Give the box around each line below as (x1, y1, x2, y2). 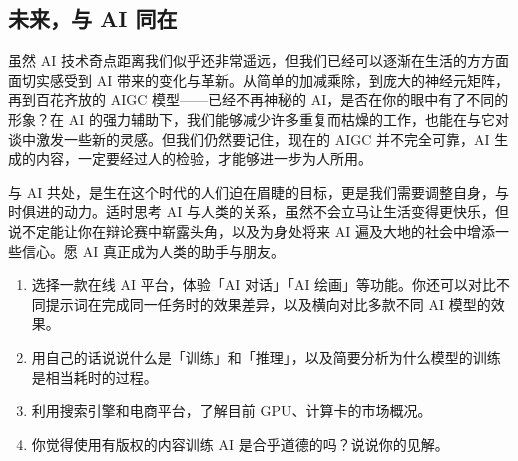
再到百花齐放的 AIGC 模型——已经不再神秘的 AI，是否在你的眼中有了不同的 (8, 89, 509, 110)
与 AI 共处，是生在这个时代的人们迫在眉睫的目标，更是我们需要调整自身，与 (8, 181, 509, 202)
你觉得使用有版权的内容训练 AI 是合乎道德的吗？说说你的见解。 (31, 433, 449, 454)
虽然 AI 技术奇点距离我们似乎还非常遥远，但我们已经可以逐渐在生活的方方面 (8, 50, 509, 71)
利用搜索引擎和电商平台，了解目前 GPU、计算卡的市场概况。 (31, 400, 432, 421)
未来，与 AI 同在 (8, 3, 178, 34)
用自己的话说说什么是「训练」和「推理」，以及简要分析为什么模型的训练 (31, 346, 501, 367)
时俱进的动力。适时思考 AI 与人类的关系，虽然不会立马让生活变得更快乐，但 (8, 201, 509, 222)
